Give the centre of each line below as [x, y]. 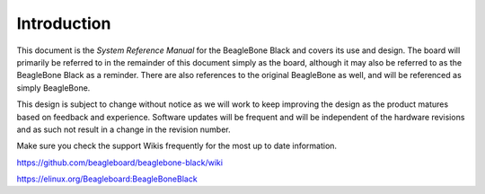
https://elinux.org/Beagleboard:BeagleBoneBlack [107, 179]
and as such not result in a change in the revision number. [123, 129]
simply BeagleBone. [53, 88]
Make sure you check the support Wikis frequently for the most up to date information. [176, 146]
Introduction [64, 23]
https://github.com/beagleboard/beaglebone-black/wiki [120, 163]
